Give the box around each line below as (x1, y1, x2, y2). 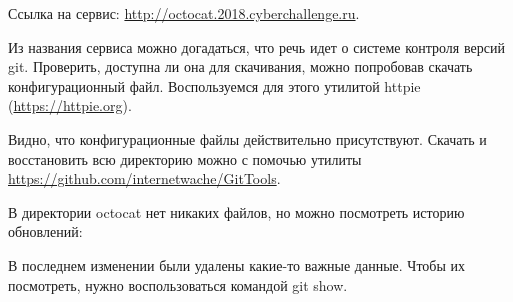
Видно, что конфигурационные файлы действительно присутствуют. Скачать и (8, 128, 487, 149)
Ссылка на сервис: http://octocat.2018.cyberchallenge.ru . (8, 3, 360, 23)
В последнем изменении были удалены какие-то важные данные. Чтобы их (8, 254, 466, 275)
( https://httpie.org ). (8, 95, 132, 116)
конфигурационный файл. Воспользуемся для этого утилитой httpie (8, 75, 421, 96)
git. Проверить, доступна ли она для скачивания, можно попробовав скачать (8, 56, 473, 77)
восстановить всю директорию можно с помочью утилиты (8, 148, 362, 169)
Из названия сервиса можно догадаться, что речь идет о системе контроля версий (8, 36, 505, 57)
